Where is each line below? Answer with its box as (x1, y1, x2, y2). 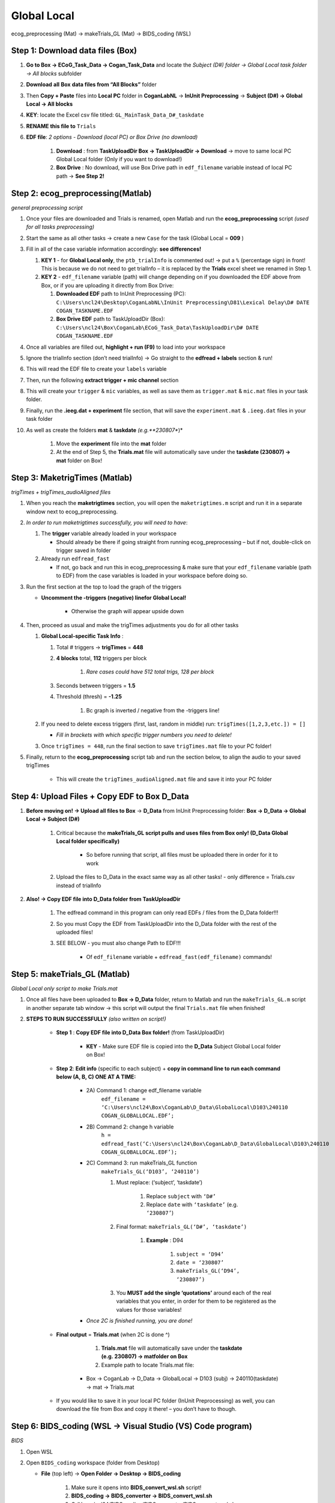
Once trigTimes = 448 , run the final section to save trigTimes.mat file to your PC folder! (41, 742, 272, 750)
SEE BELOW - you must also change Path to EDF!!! (56, 940, 181, 947)
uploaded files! (56, 929, 93, 936)
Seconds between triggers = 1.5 (56, 682, 136, 689)
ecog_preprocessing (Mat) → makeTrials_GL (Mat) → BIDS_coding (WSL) (11, 30, 192, 37)
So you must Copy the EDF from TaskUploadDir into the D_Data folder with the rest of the (56, 920, 277, 927)
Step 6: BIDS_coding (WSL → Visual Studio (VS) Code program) (11, 1421, 252, 1431)
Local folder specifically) (56, 837, 120, 845)
